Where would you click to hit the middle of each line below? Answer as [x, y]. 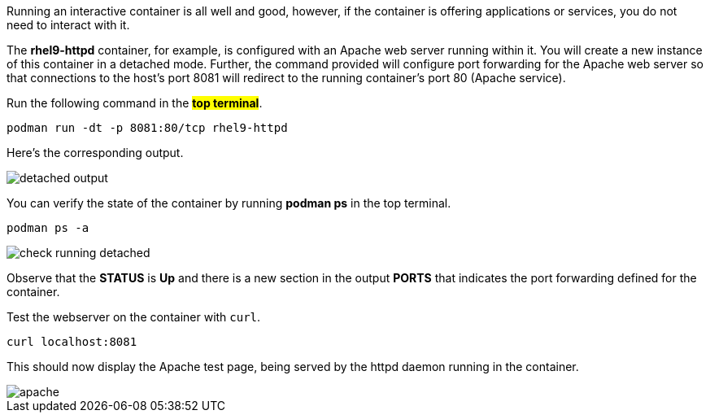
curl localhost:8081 [72, 342]
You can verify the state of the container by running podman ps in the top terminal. [229, 203]
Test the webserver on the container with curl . [134, 317]
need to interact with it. [68, 25]
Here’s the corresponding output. [95, 153]
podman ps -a [48, 228]
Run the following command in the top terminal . [135, 103]
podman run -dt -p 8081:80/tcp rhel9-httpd [147, 128]
